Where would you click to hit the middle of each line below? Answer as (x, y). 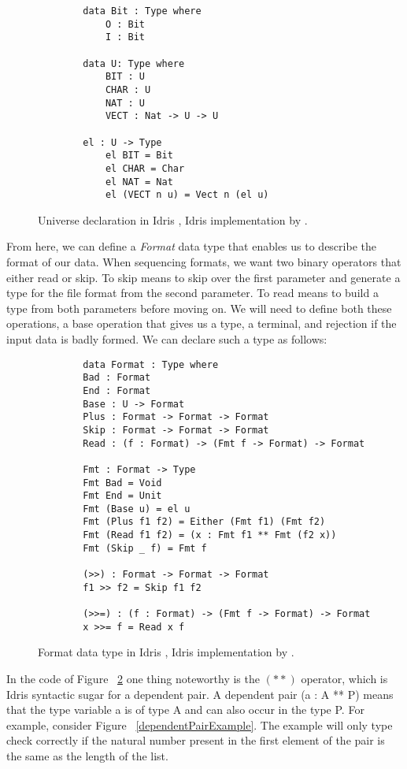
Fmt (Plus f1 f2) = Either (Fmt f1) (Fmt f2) (204, 522)
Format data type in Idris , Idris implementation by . (166, 652)
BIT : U (125, 77)
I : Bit (125, 37)
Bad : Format (117, 378)
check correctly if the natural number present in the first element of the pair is (196, 740)
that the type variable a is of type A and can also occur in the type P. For (185, 710)
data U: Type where (134, 63)
